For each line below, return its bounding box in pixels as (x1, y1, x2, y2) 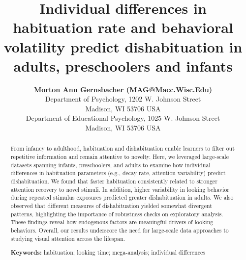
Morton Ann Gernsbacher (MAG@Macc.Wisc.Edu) (34, 84, 212, 94)
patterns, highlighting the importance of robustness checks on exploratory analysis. (10, 209, 223, 218)
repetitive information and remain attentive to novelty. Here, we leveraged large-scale (10, 153, 229, 161)
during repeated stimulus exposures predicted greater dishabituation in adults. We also (10, 193, 234, 202)
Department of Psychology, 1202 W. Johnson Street (45, 94, 201, 104)
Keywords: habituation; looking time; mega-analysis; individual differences (10, 248, 205, 257)
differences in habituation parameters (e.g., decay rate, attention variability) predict (10, 169, 226, 177)
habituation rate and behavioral (13, 17, 233, 37)
